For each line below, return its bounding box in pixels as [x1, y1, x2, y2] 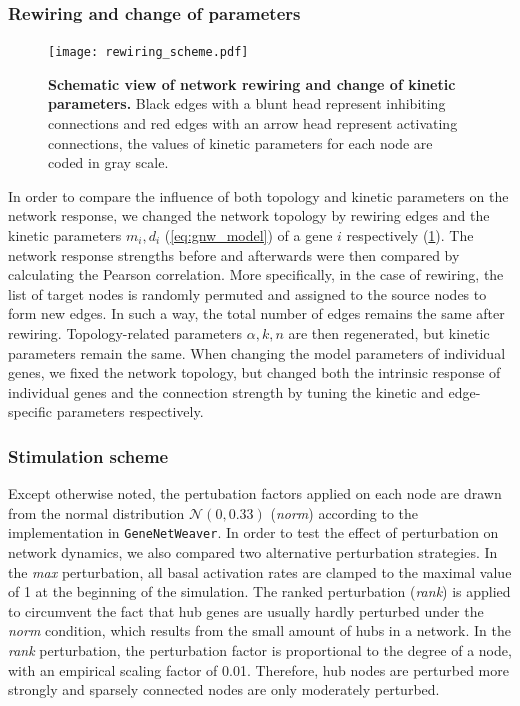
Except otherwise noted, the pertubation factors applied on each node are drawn [8, 483, 502, 504]
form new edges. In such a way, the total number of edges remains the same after [8, 303, 505, 324]
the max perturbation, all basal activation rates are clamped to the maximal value [8, 561, 512, 582]
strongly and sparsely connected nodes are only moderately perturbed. [8, 679, 440, 700]
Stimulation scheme [8, 443, 169, 468]
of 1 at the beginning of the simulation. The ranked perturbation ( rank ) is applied [8, 581, 511, 602]
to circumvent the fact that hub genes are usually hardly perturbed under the [8, 600, 484, 621]
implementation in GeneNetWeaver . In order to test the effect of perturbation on [8, 522, 499, 543]
